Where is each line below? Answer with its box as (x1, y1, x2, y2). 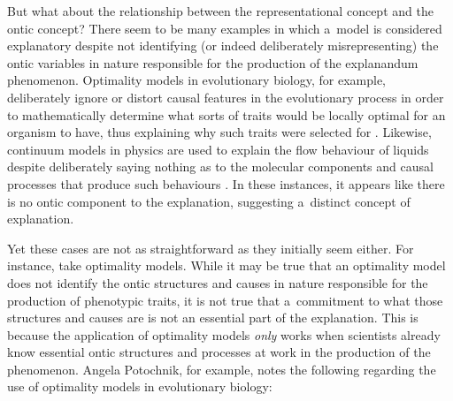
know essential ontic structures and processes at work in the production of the (7, 343, 431, 361)
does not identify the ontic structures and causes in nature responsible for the (7, 273, 428, 291)
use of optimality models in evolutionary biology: (7, 377, 273, 396)
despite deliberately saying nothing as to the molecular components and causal (7, 157, 434, 176)
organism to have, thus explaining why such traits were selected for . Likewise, (7, 123, 432, 141)
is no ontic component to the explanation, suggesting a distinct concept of (7, 192, 411, 210)
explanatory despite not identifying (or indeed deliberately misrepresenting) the (7, 36, 439, 55)
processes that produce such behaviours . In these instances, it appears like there (7, 174, 445, 193)
